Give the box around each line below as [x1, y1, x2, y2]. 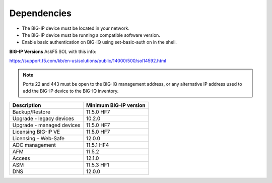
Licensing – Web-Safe [12, 135, 65, 142]
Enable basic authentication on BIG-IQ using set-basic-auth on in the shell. [22, 39, 177, 45]
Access [12, 154, 30, 161]
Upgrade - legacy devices [12, 115, 74, 122]
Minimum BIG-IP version [86, 101, 146, 108]
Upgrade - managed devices [12, 121, 81, 129]
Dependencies [9, 8, 72, 19]
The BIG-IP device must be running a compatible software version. [22, 32, 161, 38]
